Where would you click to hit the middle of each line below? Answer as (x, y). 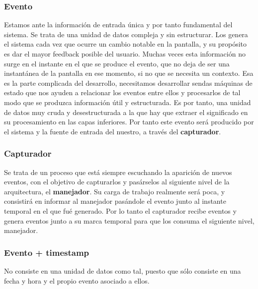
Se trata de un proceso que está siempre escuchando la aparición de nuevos (118, 172)
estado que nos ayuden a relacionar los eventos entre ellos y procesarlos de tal (122, 92)
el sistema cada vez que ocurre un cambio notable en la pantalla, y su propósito (126, 44)
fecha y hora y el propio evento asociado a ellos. (77, 280)
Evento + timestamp (47, 252)
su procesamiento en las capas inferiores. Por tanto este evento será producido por (129, 122)
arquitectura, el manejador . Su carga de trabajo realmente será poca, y (115, 191)
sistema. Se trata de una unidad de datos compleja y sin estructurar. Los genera (126, 34)
